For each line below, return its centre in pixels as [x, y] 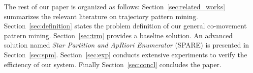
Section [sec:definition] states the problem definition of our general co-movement [126, 26]
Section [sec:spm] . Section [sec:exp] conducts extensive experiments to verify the [126, 54]
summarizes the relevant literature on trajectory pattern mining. [101, 16]
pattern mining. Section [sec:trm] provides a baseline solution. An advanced [118, 35]
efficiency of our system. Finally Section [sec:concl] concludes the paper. [113, 64]
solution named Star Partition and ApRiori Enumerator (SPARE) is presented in [126, 45]
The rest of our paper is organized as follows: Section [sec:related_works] [115, 6]
